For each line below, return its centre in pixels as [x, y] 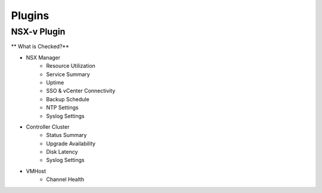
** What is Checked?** [40, 46]
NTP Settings [62, 108]
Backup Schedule [68, 99]
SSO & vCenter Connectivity [81, 91]
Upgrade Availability [71, 144]
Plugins [30, 15]
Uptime [55, 82]
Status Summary [66, 135]
